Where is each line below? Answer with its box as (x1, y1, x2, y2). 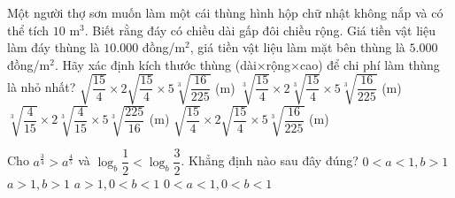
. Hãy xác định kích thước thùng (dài (54, 55, 257, 73)
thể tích (7, 20, 50, 39)
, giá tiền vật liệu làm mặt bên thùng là (189, 38, 405, 57)
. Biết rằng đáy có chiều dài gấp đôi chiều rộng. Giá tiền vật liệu (84, 20, 436, 39)
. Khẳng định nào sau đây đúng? (181, 151, 359, 170)
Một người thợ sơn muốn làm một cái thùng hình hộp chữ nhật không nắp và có (7, 4, 443, 21)
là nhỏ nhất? (7, 78, 76, 96)
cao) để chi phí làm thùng (299, 55, 440, 73)
